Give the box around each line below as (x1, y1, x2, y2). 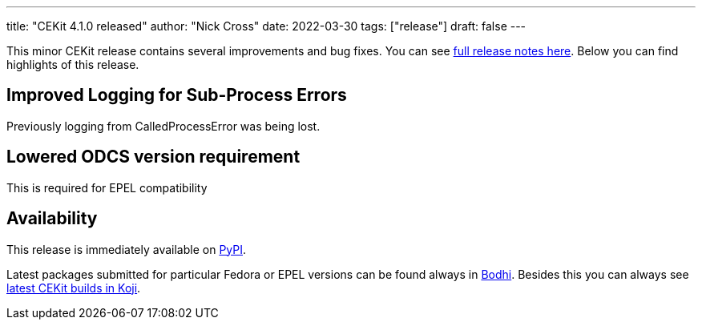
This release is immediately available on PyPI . (6, 242, 247, 256)
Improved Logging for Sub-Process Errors (6, 85, 347, 106)
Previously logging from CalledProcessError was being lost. (6, 119, 321, 133)
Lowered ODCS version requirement (6, 147, 301, 167)
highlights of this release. (6, 58, 139, 71)
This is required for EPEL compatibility (6, 180, 208, 195)
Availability (6, 208, 98, 229)
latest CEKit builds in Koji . (6, 280, 141, 295)
